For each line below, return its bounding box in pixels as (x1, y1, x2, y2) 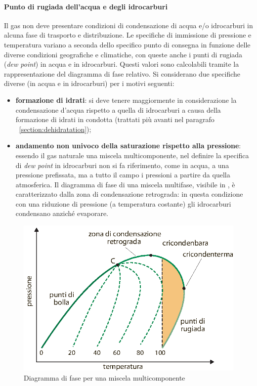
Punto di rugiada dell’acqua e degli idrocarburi (4, 1, 168, 11)
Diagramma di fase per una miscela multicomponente (24, 372, 185, 383)
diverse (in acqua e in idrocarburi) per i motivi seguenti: (4, 78, 174, 88)
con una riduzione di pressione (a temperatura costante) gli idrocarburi (15, 198, 231, 209)
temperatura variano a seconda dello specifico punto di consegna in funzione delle (4, 39, 251, 49)
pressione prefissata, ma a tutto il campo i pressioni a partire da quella (15, 170, 230, 180)
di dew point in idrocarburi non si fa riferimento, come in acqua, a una (15, 160, 229, 170)
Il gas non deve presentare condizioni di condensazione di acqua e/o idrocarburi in (4, 20, 253, 30)
